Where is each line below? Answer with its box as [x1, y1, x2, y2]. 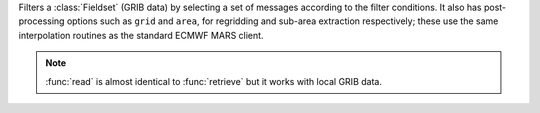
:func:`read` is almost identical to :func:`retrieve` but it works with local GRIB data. [45, 75, 382, 87]
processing [18, 15, 65, 27]
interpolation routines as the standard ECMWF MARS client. [18, 29, 264, 41]
